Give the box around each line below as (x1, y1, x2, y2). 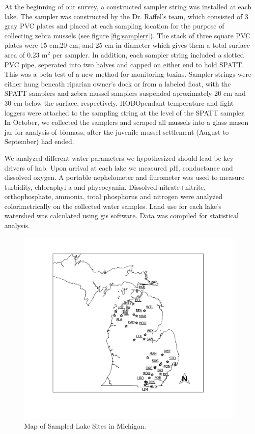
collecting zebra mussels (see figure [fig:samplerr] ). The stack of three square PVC (4, 30, 251, 40)
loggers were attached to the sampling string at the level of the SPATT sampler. (4, 107, 246, 117)
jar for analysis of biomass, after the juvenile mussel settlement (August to (4, 126, 229, 137)
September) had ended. (4, 136, 74, 146)
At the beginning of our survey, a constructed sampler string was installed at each (4, 1, 252, 11)
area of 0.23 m (4, 49, 48, 59)
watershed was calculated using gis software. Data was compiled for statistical (4, 210, 239, 221)
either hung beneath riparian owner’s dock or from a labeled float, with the (4, 78, 231, 88)
